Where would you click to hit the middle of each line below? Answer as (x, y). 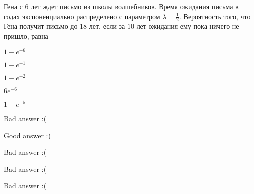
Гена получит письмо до (41, 26)
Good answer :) (27, 135)
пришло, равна (26, 36)
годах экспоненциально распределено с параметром (82, 16)
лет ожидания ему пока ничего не (188, 26)
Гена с (13, 6)
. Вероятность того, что (215, 16)
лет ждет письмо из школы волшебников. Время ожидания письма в (135, 6)
